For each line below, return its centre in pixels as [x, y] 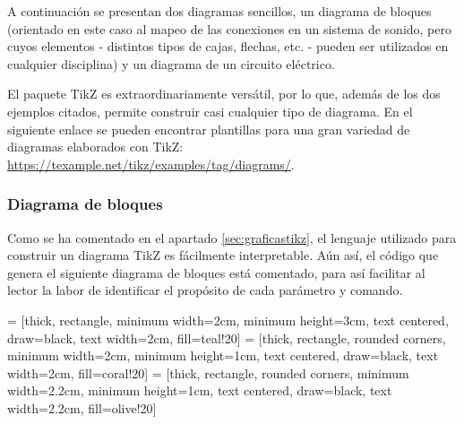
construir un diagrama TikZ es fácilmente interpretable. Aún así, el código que [223, 255]
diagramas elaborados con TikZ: [95, 147]
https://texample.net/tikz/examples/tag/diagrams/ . [151, 164]
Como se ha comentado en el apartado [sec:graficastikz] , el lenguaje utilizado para [232, 237]
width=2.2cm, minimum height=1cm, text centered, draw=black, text [200, 390]
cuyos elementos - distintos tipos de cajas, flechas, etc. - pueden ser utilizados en [228, 46]
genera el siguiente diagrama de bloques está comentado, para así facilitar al [216, 272]
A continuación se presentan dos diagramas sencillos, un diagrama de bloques [219, 11]
